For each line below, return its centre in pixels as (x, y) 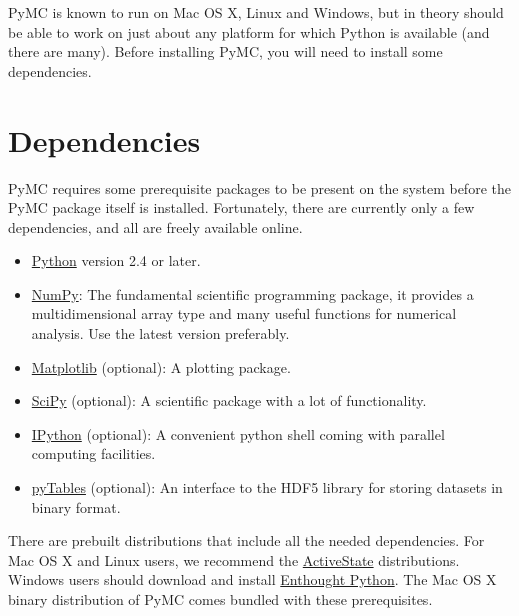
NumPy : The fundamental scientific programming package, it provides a (252, 293)
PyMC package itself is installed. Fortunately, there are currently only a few (241, 207)
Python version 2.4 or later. (116, 260)
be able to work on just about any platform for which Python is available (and (249, 31)
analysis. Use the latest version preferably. (160, 333)
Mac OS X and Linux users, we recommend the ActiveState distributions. (234, 559)
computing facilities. (93, 453)
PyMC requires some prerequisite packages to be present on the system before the (259, 187)
